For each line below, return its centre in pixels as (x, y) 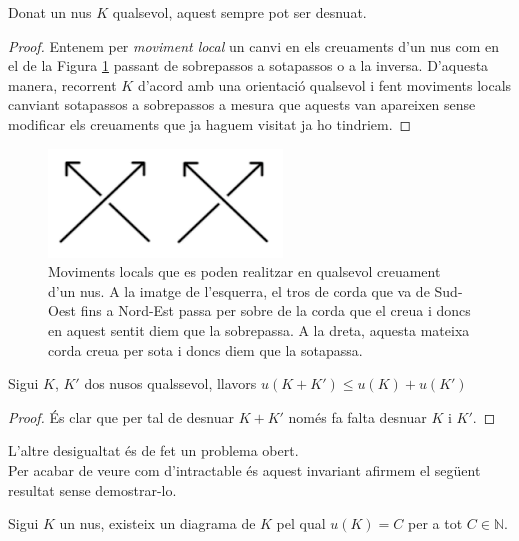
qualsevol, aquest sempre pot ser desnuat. (239, 12)
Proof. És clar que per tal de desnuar (121, 416)
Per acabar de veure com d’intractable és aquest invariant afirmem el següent (244, 469)
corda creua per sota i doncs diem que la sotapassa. (205, 349)
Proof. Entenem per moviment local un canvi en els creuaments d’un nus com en (254, 45)
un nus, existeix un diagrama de (157, 523)
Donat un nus (50, 12)
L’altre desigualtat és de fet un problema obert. (153, 450)
